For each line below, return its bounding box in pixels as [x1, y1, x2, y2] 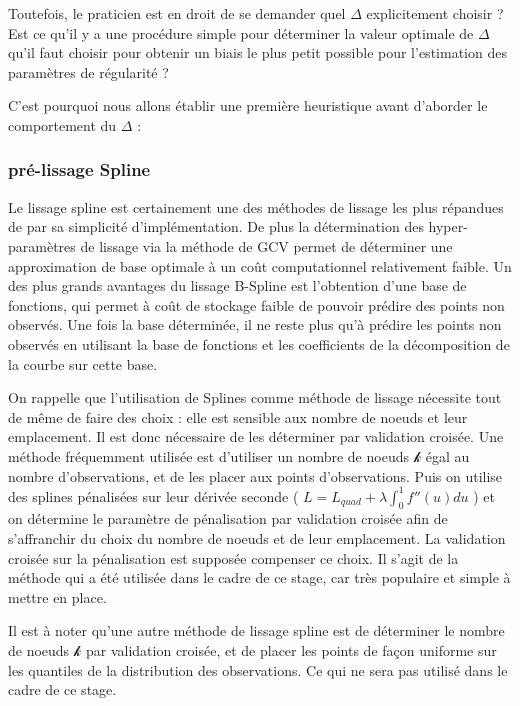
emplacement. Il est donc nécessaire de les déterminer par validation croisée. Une [8, 426, 504, 447]
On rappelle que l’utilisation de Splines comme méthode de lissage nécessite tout [8, 387, 502, 408]
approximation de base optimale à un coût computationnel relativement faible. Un [8, 255, 512, 276]
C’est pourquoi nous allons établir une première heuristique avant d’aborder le [8, 95, 488, 116]
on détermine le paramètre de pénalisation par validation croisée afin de [8, 508, 448, 529]
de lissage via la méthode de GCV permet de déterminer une [80, 235, 453, 256]
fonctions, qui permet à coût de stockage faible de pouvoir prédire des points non [8, 294, 505, 315]
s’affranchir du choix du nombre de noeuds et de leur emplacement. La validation [8, 527, 506, 548]
